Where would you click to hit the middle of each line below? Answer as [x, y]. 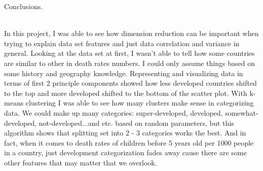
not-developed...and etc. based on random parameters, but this [136, 123]
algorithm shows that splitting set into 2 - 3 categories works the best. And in [125, 133]
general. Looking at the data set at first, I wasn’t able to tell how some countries [129, 53]
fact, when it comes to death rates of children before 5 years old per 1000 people [129, 142]
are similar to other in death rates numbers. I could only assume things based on [129, 63]
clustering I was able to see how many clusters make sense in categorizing [140, 103]
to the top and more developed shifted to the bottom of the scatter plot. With [126, 93]
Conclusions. [24, 6]
